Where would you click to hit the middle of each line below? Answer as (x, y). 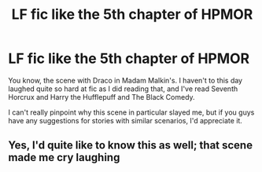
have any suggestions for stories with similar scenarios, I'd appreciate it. (125, 120)
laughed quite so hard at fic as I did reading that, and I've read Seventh (123, 89)
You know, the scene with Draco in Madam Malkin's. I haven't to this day (125, 80)
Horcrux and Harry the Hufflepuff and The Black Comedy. (101, 97)
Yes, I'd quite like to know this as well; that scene (131, 146)
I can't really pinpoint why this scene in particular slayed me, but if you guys (131, 112)
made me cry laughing (64, 157)
